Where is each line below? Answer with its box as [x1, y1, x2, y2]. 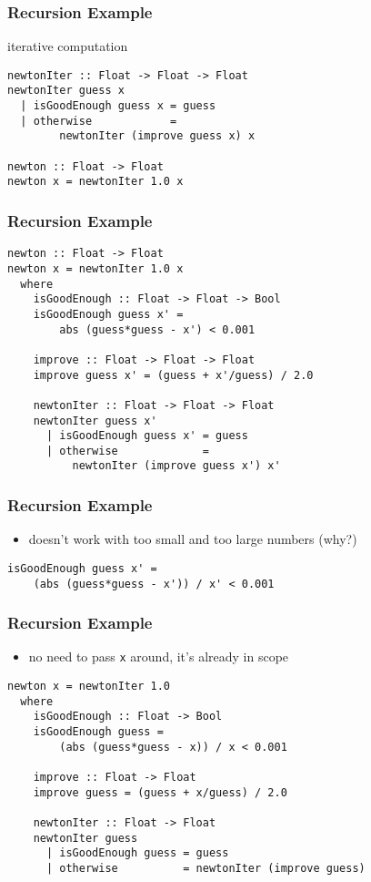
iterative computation [7, 36, 128, 56]
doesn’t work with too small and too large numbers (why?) [28, 529, 357, 549]
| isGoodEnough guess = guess [45, 846, 229, 860]
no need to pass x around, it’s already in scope [28, 647, 289, 666]
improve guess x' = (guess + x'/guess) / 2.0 [33, 368, 314, 382]
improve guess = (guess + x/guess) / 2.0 [33, 785, 287, 799]
